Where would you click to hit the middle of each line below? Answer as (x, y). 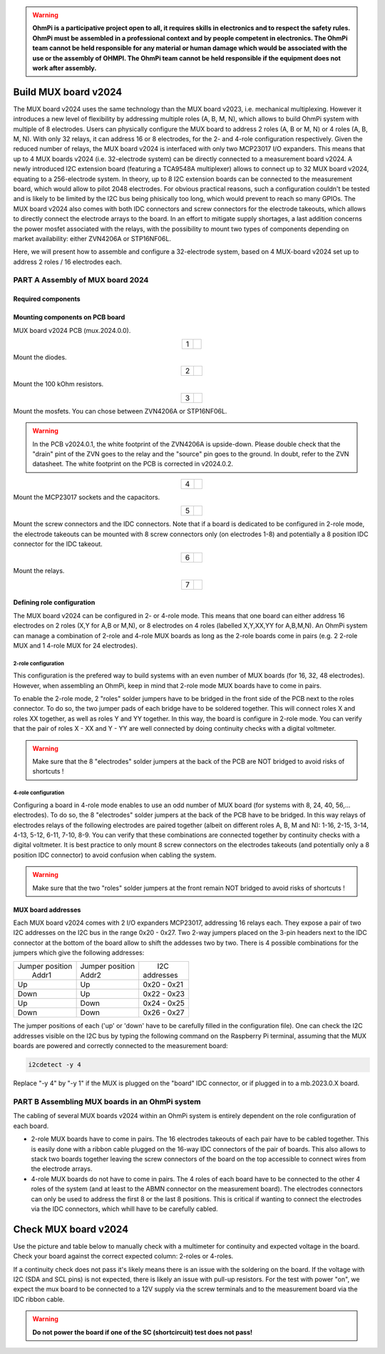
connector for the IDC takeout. (58, 544)
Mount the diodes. (40, 357)
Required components (47, 299)
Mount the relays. (39, 571)
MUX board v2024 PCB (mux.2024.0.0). (72, 330)
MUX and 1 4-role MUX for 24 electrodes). (76, 645)
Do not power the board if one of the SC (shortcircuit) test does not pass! (143, 1332)
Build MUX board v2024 (68, 92)
